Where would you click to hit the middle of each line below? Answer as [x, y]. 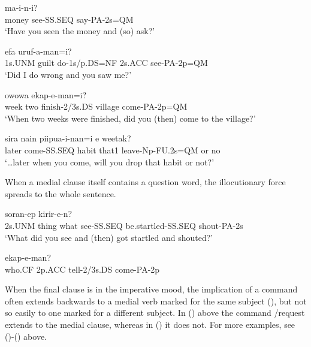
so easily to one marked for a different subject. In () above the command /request [155, 313]
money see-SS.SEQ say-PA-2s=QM [69, 19]
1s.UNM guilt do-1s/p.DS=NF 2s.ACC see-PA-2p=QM [106, 63]
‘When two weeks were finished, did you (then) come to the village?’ [130, 118]
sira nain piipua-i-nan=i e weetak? [68, 138]
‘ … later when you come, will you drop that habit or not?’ [110, 162]
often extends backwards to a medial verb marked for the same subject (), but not [156, 301]
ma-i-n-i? [21, 7]
